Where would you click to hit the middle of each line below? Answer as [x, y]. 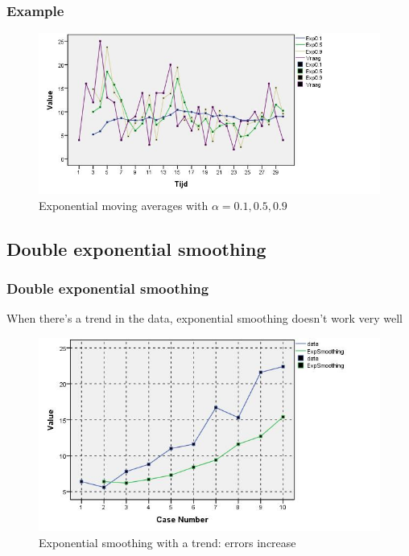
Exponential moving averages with [124, 205]
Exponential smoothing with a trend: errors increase [167, 542]
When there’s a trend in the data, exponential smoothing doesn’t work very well [204, 318]
